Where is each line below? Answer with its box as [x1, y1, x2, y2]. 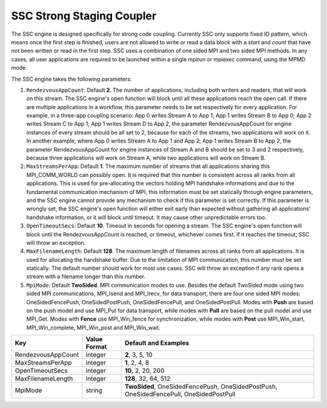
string [85, 386, 103, 395]
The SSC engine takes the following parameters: [11, 75, 132, 82]
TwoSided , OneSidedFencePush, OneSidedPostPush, [124, 383, 278, 391]
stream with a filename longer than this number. [26, 273, 145, 280]
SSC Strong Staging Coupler [11, 9, 157, 22]
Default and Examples [124, 339, 190, 347]
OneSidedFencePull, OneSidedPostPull [124, 390, 236, 398]
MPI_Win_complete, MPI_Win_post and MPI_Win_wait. [26, 324, 160, 331]
